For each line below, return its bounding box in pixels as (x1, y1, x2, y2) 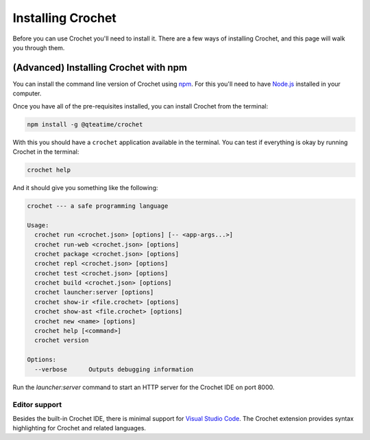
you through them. (12, 43, 65, 51)
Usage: (27, 221, 49, 229)
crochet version (34, 336, 89, 345)
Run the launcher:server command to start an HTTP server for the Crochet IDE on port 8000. (12, 383, 275, 391)
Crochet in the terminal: (12, 148, 79, 156)
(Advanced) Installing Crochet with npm (12, 62, 188, 73)
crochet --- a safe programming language (27, 202, 169, 209)
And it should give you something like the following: (12, 183, 158, 192)
